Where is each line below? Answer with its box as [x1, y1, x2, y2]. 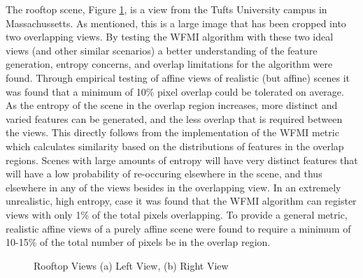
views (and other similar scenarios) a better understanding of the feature [6, 43, 318, 57]
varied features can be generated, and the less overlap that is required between [6, 111, 343, 126]
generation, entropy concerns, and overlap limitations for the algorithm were [6, 57, 333, 71]
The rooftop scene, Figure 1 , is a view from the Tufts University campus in [6, 2, 327, 16]
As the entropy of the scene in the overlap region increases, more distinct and [6, 98, 338, 112]
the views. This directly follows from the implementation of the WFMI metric [6, 125, 339, 140]
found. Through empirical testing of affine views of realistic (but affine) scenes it [6, 70, 350, 85]
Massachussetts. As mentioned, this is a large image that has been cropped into [6, 15, 346, 30]
